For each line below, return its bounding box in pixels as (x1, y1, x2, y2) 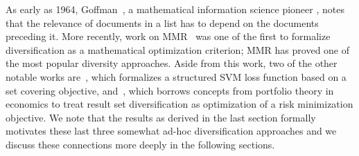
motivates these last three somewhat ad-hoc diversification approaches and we (6, 124, 337, 138)
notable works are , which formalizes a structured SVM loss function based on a (6, 69, 347, 84)
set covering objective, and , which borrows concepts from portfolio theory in (6, 83, 334, 97)
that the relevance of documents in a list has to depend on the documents (6, 15, 319, 30)
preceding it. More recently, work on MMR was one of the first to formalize (6, 29, 331, 43)
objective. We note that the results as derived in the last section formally (6, 110, 316, 124)
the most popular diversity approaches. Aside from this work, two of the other (6, 56, 338, 70)
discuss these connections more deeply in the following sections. (6, 137, 275, 151)
